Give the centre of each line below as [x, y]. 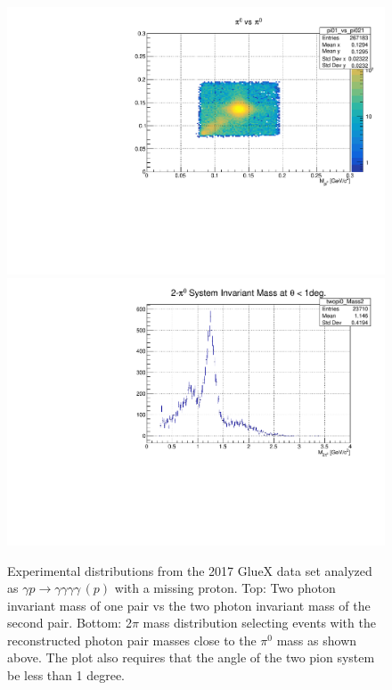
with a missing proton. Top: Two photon [225, 588]
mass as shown [317, 640]
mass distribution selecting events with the [259, 623]
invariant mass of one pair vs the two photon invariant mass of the [189, 605]
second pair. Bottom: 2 [69, 623]
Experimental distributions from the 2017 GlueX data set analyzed [190, 570]
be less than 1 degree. [66, 675]
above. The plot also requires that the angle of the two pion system [191, 657]
